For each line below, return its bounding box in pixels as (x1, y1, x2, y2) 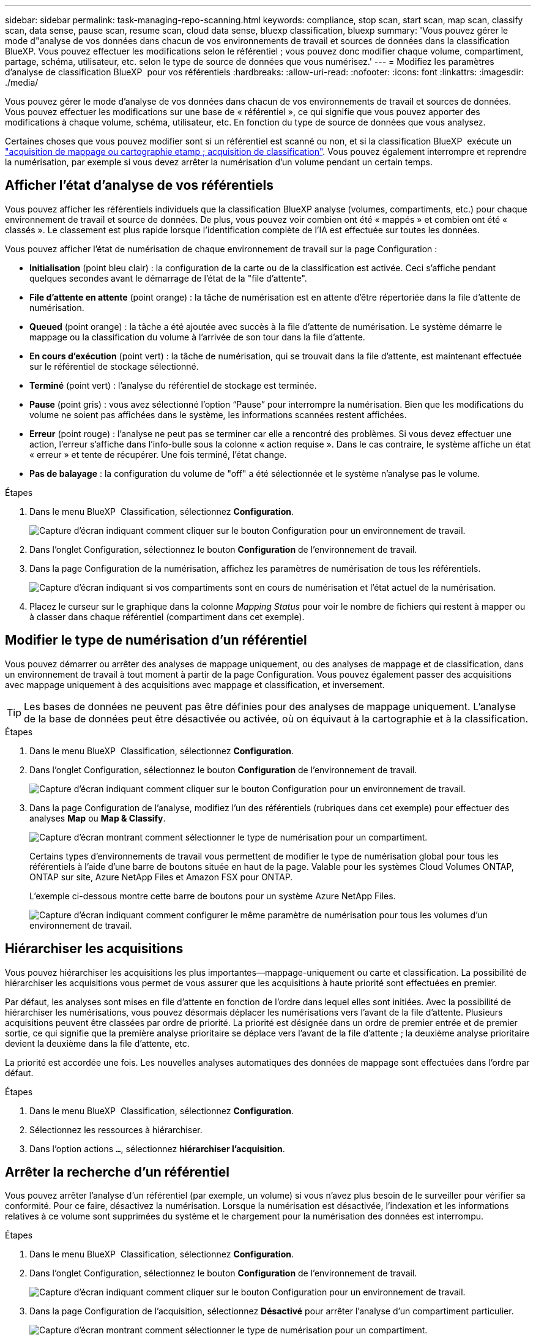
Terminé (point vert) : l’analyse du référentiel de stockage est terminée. (29, 380, 317, 391)
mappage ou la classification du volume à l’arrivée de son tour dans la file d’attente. (29, 331, 365, 342)
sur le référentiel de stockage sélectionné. (29, 361, 199, 372)
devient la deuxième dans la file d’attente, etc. (5, 1038, 190, 1049)
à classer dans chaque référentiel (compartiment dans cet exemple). (29, 611, 305, 622)
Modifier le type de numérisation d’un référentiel (5, 632, 307, 648)
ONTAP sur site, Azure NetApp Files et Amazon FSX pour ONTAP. (29, 871, 293, 882)
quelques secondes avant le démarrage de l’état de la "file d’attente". (29, 272, 307, 283)
